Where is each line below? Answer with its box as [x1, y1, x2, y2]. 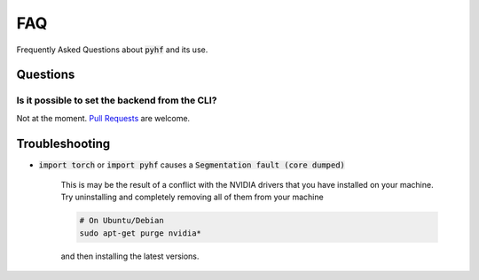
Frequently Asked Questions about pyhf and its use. [16, 44, 208, 55]
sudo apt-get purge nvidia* [79, 228, 201, 238]
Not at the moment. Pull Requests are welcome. [16, 113, 191, 123]
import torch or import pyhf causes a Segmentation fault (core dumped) [38, 159, 346, 170]
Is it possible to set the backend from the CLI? [16, 94, 217, 106]
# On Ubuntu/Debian [79, 215, 164, 226]
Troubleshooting [16, 136, 111, 151]
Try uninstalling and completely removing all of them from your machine [60, 191, 324, 203]
